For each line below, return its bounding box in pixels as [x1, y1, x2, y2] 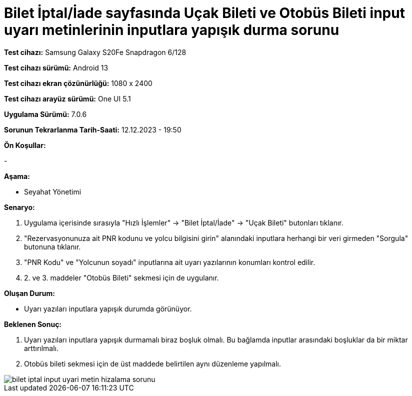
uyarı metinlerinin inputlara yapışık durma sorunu [4, 21, 339, 38]
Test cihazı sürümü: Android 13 [4, 63, 108, 72]
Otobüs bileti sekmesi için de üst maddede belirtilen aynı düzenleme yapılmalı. [24, 359, 281, 368]
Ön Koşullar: [4, 140, 46, 149]
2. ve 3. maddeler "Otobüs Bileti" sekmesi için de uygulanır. [24, 273, 219, 282]
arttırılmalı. [24, 343, 59, 352]
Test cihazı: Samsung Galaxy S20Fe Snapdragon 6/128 [4, 47, 186, 56]
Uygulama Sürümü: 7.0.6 [4, 109, 87, 118]
